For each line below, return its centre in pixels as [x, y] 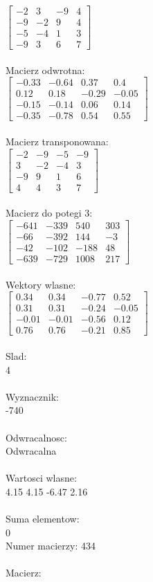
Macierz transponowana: [57, 142]
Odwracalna [31, 451]
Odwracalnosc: [36, 437]
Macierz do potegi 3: [49, 213]
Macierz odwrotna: [45, 70]
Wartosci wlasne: [41, 478]
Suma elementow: [43, 519]
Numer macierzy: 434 [51, 546]
